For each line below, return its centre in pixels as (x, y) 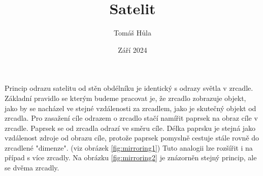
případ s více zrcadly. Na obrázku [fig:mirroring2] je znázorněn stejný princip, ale (131, 157)
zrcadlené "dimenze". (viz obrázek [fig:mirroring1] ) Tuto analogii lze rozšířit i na (129, 147)
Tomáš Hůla (133, 33)
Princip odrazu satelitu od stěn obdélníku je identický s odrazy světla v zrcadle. (129, 88)
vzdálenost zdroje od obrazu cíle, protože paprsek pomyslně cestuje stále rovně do (132, 138)
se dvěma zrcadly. (32, 168)
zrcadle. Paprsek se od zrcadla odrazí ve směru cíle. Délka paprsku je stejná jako (130, 128)
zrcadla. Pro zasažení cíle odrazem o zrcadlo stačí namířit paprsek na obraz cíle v (131, 118)
